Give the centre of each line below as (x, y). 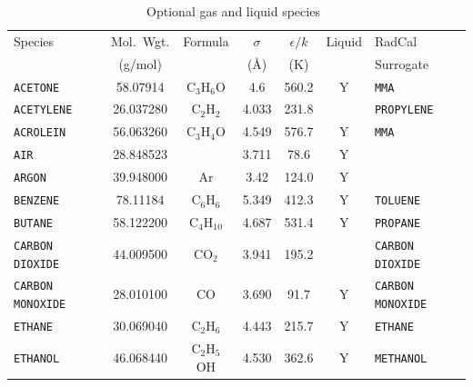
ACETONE (37, 88)
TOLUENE (398, 201)
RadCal (396, 40)
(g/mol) (140, 63)
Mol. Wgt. (141, 40)
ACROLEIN (40, 133)
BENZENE (37, 201)
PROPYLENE (404, 110)
